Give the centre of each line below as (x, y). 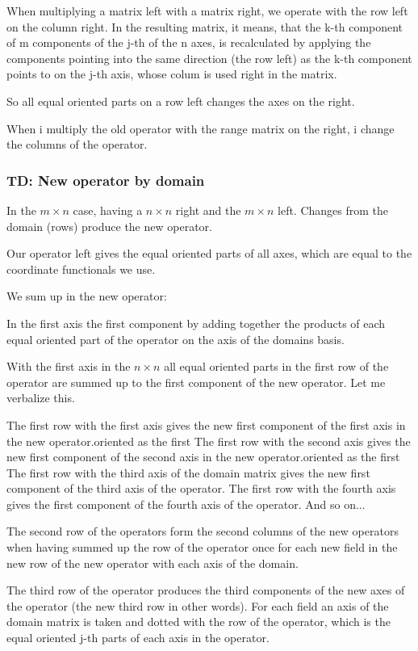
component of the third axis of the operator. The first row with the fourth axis (201, 488)
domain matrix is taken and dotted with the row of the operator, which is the (199, 622)
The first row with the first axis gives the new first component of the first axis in (206, 424)
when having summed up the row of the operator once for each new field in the (202, 547)
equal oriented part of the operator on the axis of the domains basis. (176, 339)
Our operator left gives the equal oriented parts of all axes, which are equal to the (209, 253)
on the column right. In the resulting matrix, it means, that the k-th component (205, 26)
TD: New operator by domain (106, 180)
